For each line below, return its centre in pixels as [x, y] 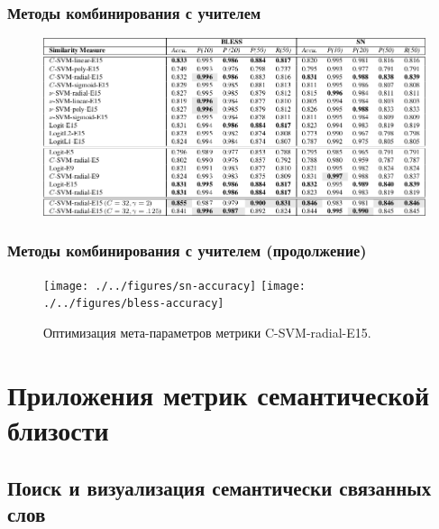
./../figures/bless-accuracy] [134, 304]
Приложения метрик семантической [219, 394]
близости [58, 430]
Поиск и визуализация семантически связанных [219, 487]
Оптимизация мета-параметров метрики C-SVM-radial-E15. [207, 333]
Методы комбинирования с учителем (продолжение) [187, 251]
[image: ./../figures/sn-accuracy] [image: [175, 286]
